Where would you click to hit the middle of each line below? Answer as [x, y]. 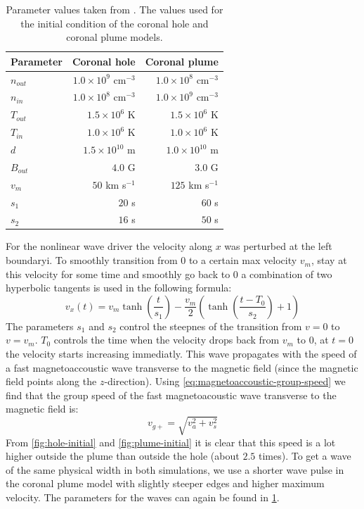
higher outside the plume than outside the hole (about [123, 456]
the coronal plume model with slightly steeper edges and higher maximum [165, 483]
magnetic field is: [42, 409]
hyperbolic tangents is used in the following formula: [119, 288]
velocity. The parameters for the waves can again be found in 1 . [143, 497]
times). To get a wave [305, 456]
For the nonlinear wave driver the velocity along [109, 246]
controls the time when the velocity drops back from [167, 340]
